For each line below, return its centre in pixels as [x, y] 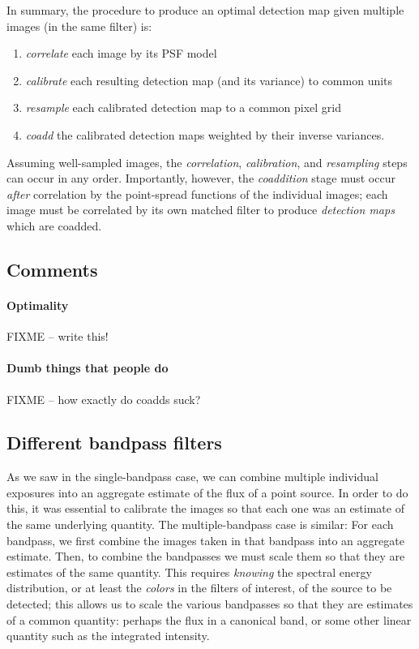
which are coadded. [54, 225]
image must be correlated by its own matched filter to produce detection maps [201, 210]
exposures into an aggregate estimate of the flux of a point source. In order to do [207, 492]
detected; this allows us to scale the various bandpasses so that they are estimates [210, 604]
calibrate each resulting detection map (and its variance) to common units [209, 80]
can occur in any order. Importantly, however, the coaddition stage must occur [201, 178]
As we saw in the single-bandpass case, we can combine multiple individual [192, 477]
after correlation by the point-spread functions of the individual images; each [197, 193]
